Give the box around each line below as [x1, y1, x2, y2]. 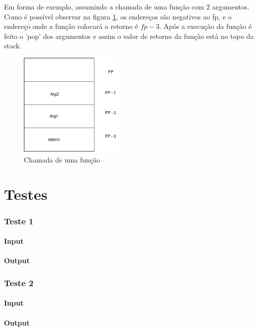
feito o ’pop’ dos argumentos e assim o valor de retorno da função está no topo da [4, 30, 254, 41]
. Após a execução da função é [159, 21, 252, 31]
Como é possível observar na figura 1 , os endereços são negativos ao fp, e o [4, 11, 232, 21]
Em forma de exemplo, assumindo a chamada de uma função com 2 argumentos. [4, 1, 250, 11]
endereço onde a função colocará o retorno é [4, 21, 138, 31]
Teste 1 [4, 214, 34, 227]
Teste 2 [4, 276, 34, 289]
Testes [4, 183, 48, 204]
